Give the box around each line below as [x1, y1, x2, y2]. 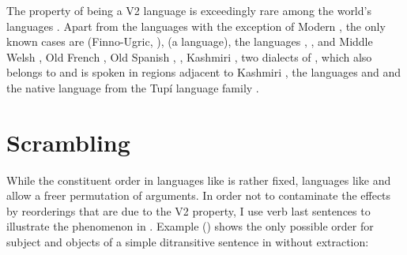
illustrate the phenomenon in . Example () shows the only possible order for [6, 218, 374, 234]
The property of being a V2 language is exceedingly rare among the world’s [6, 2, 371, 18]
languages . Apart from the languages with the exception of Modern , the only [6, 17, 386, 34]
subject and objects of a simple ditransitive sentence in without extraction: [6, 234, 369, 250]
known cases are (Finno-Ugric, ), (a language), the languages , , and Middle [6, 33, 373, 50]
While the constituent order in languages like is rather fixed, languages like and [6, 171, 391, 188]
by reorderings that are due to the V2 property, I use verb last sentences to [6, 202, 371, 219]
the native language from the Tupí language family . [6, 79, 259, 96]
